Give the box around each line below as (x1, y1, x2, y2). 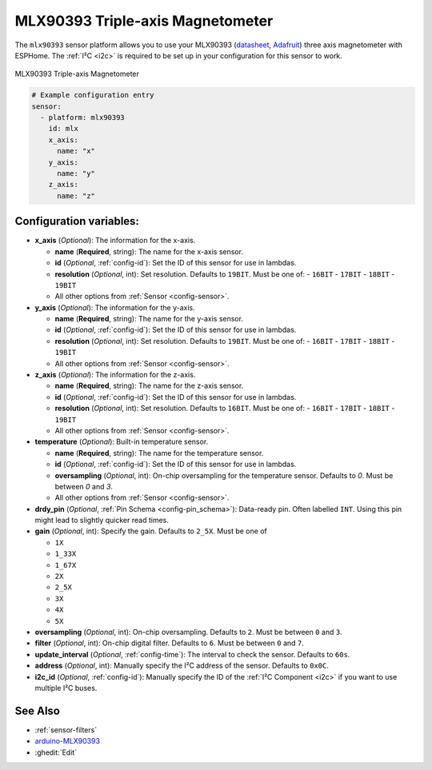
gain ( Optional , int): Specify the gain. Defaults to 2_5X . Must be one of (34, 526, 267, 536)
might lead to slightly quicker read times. (34, 516, 170, 525)
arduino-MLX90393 (34, 736, 100, 746)
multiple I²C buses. (34, 683, 98, 692)
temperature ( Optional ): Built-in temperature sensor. (34, 437, 209, 447)
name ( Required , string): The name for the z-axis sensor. (54, 381, 244, 391)
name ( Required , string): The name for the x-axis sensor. (54, 246, 244, 256)
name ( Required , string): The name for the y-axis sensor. (54, 314, 244, 324)
